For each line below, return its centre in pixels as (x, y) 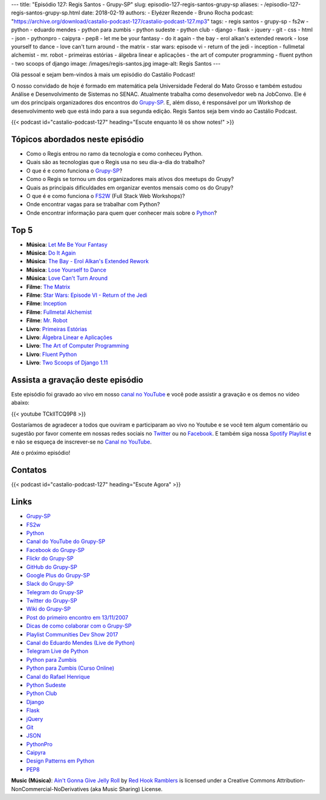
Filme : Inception (46, 303)
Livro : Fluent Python (52, 354)
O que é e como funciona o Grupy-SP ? (74, 170)
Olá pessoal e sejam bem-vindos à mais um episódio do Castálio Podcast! (103, 75)
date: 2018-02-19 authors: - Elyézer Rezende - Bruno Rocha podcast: (167, 13)
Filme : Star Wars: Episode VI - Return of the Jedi (87, 295)
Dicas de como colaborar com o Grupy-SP (79, 626)
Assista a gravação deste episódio (77, 380)
